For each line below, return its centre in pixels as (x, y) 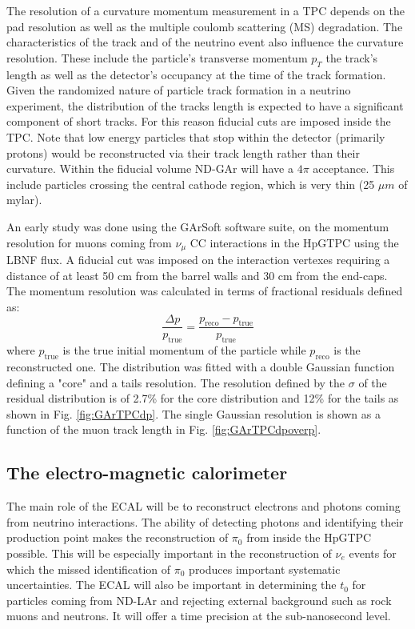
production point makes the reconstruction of (118, 537)
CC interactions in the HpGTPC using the (294, 242)
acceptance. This (354, 168)
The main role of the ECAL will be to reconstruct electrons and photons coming (204, 506)
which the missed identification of (89, 569)
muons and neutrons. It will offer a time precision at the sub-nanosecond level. (199, 616)
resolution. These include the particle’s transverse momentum (157, 57)
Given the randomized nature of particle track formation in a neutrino (179, 90)
